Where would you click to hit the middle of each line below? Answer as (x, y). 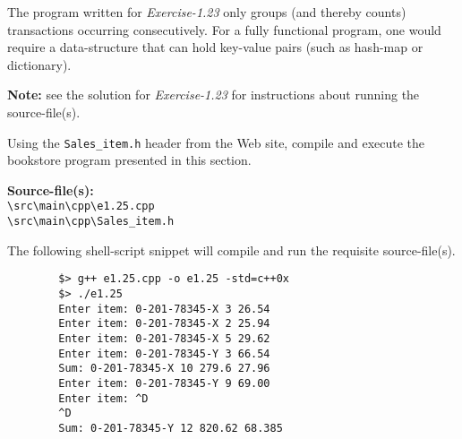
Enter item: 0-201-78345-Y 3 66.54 (164, 353)
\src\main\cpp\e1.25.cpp (81, 207)
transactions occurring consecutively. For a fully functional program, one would (224, 29)
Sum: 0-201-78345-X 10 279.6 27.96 (164, 369)
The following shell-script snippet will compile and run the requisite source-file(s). (231, 250)
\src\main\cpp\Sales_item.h (91, 222)
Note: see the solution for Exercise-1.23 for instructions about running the (214, 95)
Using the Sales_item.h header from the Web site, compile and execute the (216, 142)
